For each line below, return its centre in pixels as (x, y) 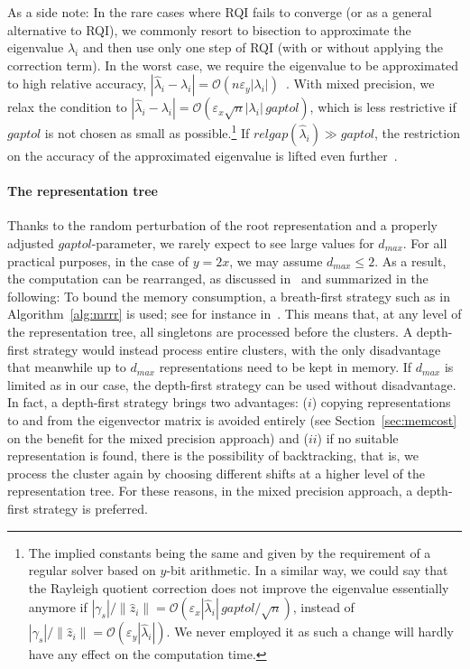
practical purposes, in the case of (98, 260)
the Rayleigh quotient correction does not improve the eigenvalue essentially (239, 587)
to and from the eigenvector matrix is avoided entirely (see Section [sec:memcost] (232, 419)
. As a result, (410, 260)
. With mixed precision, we (360, 84)
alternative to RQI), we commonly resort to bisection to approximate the (209, 29)
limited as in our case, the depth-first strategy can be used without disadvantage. (232, 384)
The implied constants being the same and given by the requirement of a (230, 552)
